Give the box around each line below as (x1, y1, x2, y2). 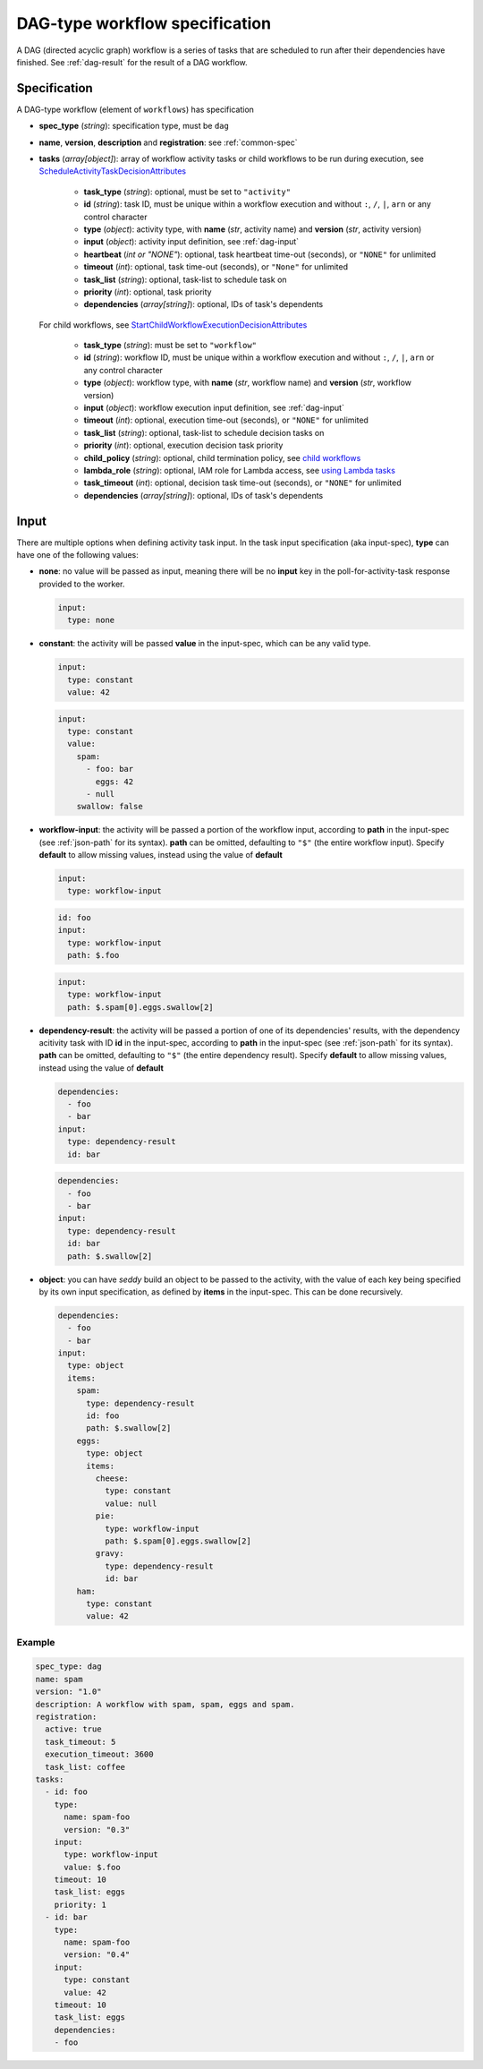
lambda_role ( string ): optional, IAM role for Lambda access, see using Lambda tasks (83, 466, 395, 475)
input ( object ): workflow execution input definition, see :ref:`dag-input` (83, 403, 344, 414)
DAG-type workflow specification (16, 13, 272, 33)
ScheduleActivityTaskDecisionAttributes (38, 166, 187, 176)
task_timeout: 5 (45, 1737, 116, 1747)
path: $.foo (67, 950, 120, 961)
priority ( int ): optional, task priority (83, 286, 212, 297)
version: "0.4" (64, 1950, 131, 1960)
